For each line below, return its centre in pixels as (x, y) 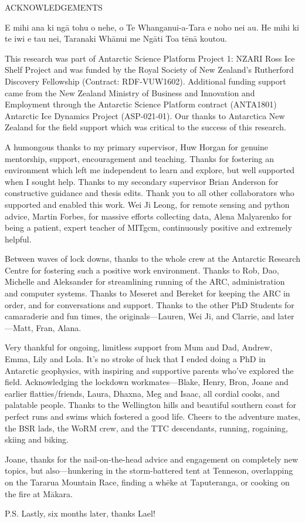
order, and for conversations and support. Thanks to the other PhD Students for (150, 304)
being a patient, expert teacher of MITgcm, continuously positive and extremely (148, 227)
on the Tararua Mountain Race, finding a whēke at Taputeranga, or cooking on (147, 482)
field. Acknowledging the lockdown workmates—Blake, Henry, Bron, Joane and (147, 382)
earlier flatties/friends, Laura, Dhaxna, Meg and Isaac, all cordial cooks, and (142, 393)
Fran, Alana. (59, 327)
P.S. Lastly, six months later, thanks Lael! (80, 513)
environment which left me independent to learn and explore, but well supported (150, 170)
